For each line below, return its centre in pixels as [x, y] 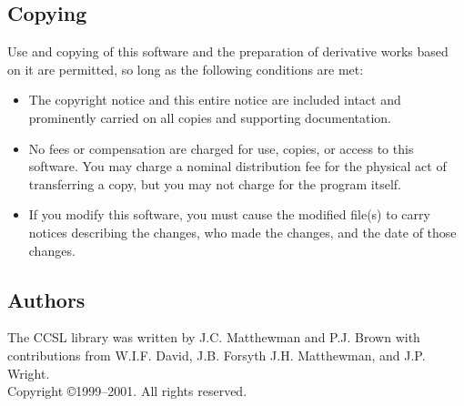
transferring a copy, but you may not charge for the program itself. [215, 183]
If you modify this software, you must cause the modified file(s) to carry [229, 214]
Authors [46, 299]
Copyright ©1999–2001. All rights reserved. [127, 391]
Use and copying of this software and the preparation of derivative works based [228, 51]
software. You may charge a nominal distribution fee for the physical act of [237, 166]
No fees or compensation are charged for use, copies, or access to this [221, 148]
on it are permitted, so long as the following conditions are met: [186, 69]
